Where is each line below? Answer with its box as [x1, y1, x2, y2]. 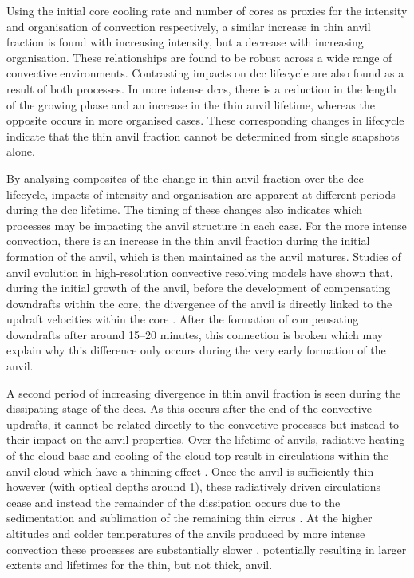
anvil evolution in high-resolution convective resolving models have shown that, [6, 263, 393, 280]
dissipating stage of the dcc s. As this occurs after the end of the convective [6, 400, 372, 417]
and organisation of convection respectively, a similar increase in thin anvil [6, 18, 371, 34]
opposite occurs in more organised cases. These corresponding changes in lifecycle [6, 112, 404, 129]
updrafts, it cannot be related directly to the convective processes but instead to [6, 415, 400, 432]
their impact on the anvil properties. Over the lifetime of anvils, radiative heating [6, 431, 405, 448]
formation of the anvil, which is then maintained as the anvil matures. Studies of [6, 247, 401, 264]
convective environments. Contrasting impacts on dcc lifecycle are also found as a [6, 65, 404, 81]
